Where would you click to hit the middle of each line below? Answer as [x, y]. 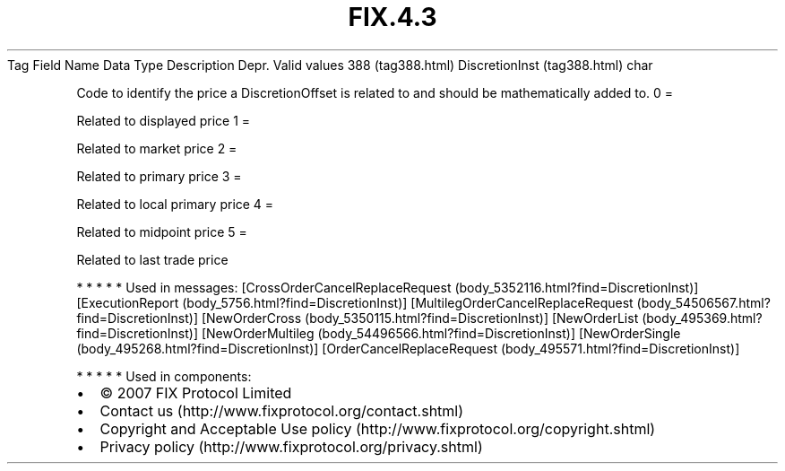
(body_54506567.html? [703, 302]
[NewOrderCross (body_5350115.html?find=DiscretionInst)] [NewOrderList [420, 318]
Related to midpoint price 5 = [162, 231]
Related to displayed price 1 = [164, 120]
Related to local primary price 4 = [175, 204]
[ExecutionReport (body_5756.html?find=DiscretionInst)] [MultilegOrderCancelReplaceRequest [355, 302]
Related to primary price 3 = [159, 176]
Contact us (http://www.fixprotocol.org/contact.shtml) [282, 410]
